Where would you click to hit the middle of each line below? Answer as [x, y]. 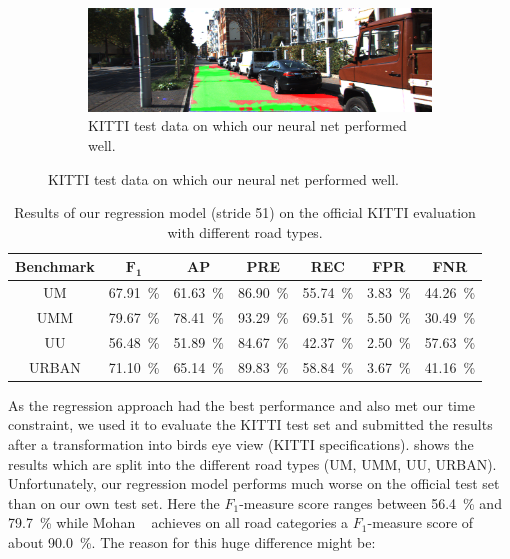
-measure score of [420, 522]
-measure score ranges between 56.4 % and [370, 502]
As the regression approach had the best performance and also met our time [241, 404]
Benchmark [55, 266]
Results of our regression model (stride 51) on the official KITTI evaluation [245, 212]
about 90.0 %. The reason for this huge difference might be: [192, 541]
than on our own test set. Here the [114, 502]
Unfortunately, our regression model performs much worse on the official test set [254, 483]
